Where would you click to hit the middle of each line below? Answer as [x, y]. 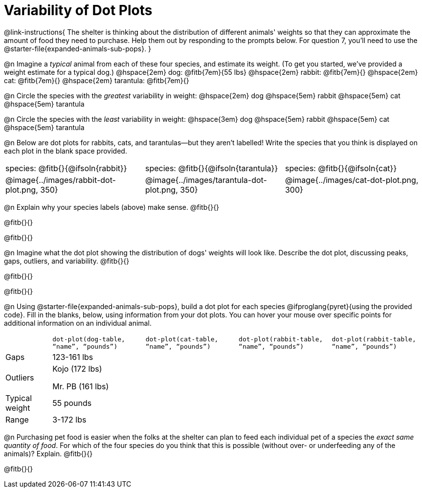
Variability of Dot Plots [78, 10]
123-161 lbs [73, 357]
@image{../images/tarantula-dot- [206, 180]
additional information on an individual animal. [78, 323]
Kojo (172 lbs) [77, 369]
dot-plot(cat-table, [182, 339]
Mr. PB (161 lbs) [81, 386]
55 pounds [72, 403]
